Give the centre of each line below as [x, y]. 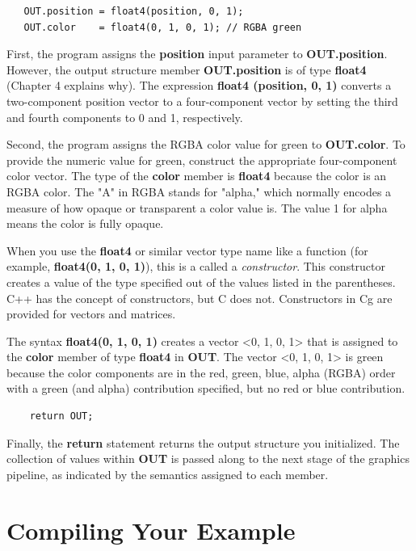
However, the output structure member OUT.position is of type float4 [187, 69]
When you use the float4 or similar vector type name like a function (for [187, 250]
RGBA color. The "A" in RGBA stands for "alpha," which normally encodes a [199, 191]
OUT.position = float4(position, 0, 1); [134, 11]
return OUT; [61, 416]
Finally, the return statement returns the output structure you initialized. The [203, 442]
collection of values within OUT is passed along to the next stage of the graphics [208, 458]
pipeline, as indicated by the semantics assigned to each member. [168, 474]
